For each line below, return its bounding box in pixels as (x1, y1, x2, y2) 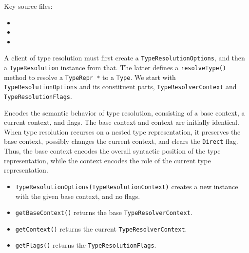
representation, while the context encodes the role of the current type (4, 155, 211, 165)
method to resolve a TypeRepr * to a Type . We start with (4, 72, 176, 82)
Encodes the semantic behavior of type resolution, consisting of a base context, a (4, 107, 245, 117)
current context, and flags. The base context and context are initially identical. (4, 117, 239, 127)
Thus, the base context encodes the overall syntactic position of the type (4, 146, 221, 156)
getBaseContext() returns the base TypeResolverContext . (15, 207, 192, 217)
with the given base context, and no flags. (15, 191, 140, 201)
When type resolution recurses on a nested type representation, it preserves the (4, 126, 241, 136)
